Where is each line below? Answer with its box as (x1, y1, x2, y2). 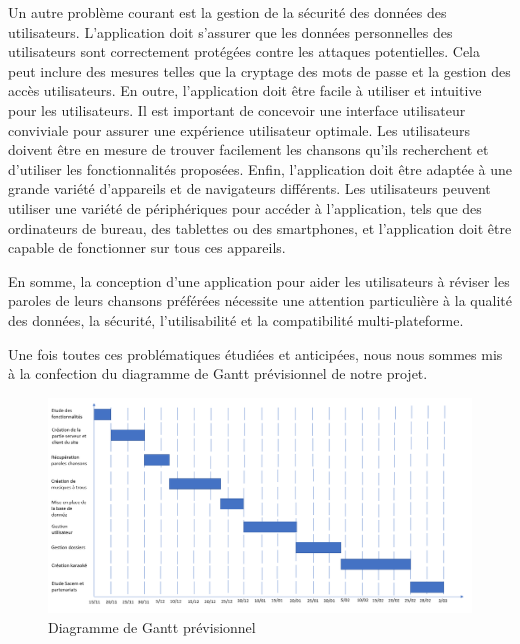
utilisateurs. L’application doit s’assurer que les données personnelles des (8, 21, 453, 42)
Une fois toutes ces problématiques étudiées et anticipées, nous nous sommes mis (8, 343, 503, 364)
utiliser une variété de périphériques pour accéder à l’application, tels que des (8, 197, 482, 218)
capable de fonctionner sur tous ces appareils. (8, 237, 286, 258)
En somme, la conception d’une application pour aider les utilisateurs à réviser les (8, 270, 510, 291)
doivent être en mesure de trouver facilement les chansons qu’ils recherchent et (8, 139, 489, 160)
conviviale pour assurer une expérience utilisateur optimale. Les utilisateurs (8, 119, 471, 140)
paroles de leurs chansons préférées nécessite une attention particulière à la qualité (8, 290, 512, 311)
